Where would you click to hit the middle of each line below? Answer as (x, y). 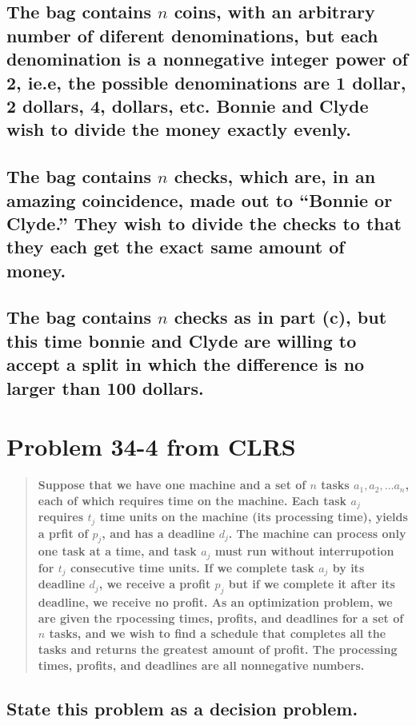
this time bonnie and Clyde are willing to (182, 340)
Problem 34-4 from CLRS (151, 446)
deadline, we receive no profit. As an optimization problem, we (215, 602)
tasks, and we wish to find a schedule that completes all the (218, 633)
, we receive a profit (155, 584)
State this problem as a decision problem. (182, 708)
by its (348, 567)
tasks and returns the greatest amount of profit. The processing (218, 649)
